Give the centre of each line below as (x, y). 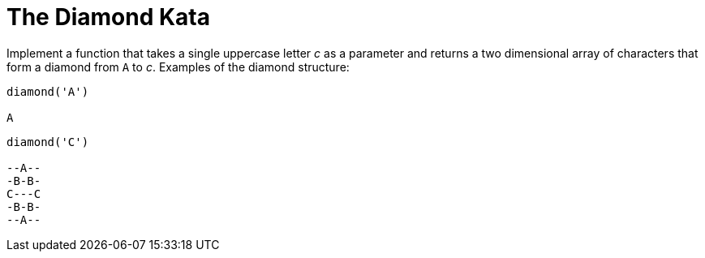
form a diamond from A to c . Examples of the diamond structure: (178, 67)
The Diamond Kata (108, 17)
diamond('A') (48, 91)
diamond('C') (48, 142)
